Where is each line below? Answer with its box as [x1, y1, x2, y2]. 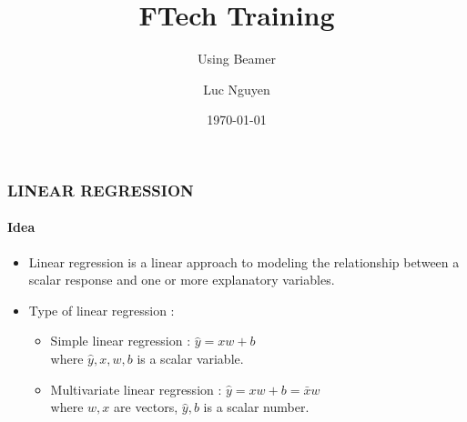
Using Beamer [198, 49, 276, 68]
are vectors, [114, 397, 178, 417]
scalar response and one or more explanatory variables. [28, 270, 335, 289]
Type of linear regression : [28, 300, 175, 319]
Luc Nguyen [203, 79, 270, 98]
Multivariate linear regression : [50, 379, 222, 398]
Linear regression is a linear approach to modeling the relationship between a [28, 252, 460, 271]
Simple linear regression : [50, 331, 191, 350]
